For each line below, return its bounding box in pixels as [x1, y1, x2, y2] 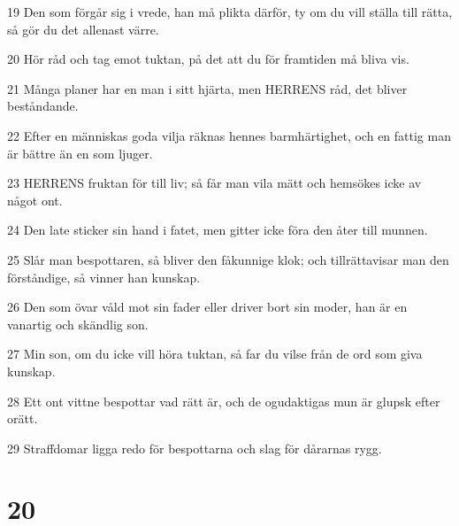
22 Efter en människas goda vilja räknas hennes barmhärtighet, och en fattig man [7, 126, 451, 144]
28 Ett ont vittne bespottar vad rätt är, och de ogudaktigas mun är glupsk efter [7, 391, 440, 410]
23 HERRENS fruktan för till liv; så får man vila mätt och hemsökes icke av [7, 174, 422, 192]
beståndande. [7, 97, 79, 115]
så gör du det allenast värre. [7, 19, 159, 38]
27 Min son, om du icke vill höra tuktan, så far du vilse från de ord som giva [7, 344, 423, 363]
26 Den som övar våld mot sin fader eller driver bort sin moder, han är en [7, 298, 408, 316]
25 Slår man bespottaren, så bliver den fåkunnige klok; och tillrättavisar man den [7, 250, 449, 268]
